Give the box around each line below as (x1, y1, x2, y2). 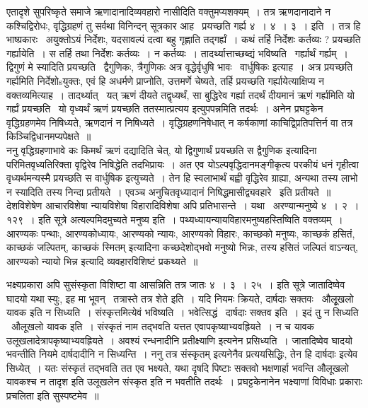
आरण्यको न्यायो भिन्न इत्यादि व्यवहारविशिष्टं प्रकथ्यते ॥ (6, 253, 198, 268)
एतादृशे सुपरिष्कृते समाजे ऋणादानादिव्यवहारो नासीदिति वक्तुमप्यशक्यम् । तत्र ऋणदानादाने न (6, 4, 330, 18)
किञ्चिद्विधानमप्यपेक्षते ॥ (6, 129, 91, 144)
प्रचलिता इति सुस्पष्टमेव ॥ (6, 388, 99, 403)
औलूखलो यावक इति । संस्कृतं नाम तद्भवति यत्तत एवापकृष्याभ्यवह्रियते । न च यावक (11, 319, 315, 334)
